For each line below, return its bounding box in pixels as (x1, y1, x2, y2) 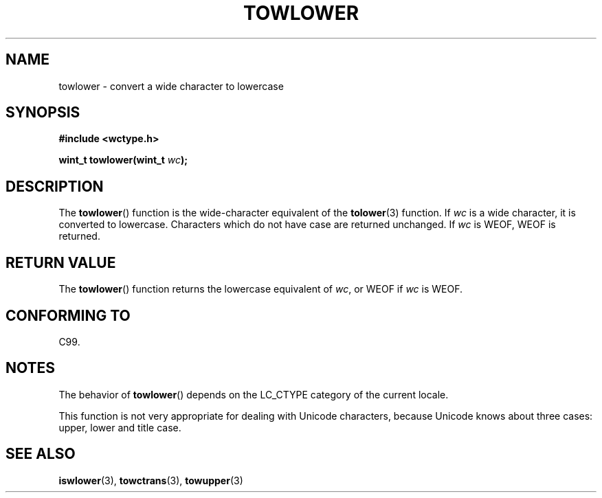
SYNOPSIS (5, 104, 80, 122)
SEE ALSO (5, 445, 76, 463)
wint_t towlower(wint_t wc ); (58, 154, 188, 166)
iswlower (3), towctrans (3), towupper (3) (58, 474, 243, 486)
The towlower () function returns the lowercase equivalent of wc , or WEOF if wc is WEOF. (58, 283, 462, 295)
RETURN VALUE (5, 253, 116, 271)
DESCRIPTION (5, 177, 104, 195)
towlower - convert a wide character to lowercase (58, 80, 284, 92)
